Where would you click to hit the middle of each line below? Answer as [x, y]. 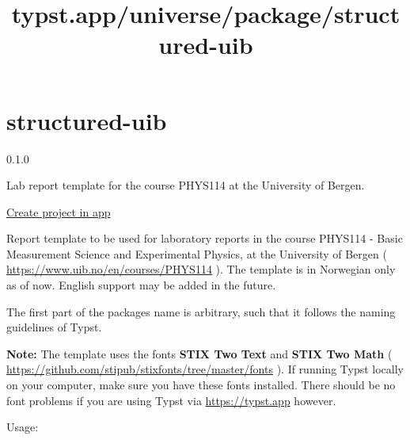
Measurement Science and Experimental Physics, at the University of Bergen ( [197, 253]
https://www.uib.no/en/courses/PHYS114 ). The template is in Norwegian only [201, 269]
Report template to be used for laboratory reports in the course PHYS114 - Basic [205, 238]
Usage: [23, 427]
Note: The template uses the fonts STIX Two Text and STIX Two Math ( [199, 353]
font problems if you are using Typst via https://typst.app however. [171, 400]
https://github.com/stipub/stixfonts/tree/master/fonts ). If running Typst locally [205, 369]
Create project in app [59, 211]
